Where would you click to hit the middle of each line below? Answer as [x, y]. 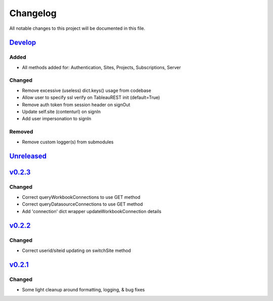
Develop [23, 43]
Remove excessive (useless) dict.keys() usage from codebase [87, 90]
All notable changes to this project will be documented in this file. [77, 28]
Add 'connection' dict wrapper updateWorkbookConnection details [92, 211]
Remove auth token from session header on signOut [76, 105]
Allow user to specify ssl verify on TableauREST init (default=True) [91, 97]
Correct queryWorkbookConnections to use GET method [81, 197]
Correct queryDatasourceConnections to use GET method [82, 204]
